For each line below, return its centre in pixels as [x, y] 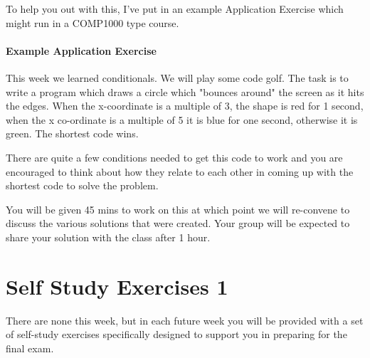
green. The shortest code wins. [72, 133]
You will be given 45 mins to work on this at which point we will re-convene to [178, 209]
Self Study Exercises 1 [117, 286]
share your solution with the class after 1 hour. [108, 237]
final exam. [30, 348]
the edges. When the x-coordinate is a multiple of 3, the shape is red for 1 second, [185, 106]
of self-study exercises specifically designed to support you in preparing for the [176, 334]
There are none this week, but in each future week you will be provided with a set [185, 320]
